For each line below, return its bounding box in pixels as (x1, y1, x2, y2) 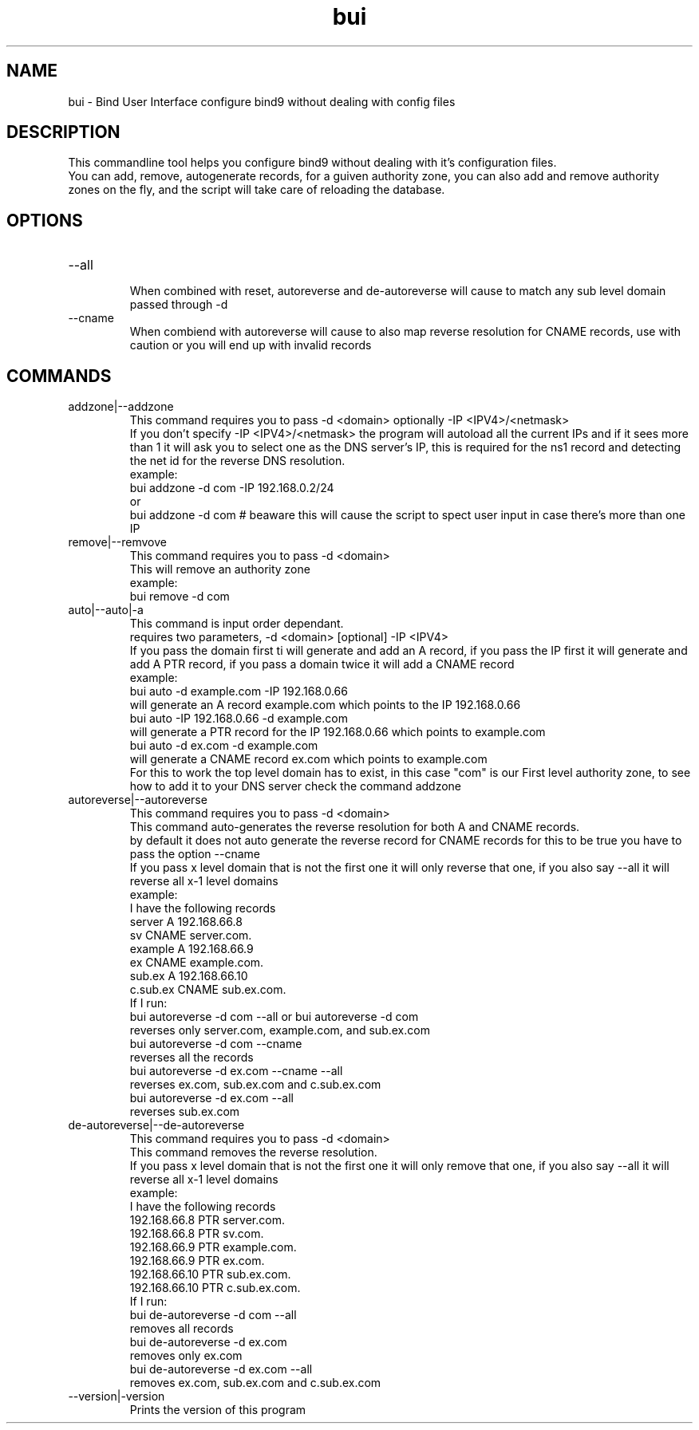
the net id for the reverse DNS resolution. (129, 454, 346, 468)
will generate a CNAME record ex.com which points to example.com (129, 752, 488, 766)
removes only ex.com (129, 1349, 243, 1363)
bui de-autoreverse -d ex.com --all (129, 1362, 313, 1377)
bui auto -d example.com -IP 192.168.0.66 (129, 684, 348, 699)
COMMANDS (6, 365, 112, 386)
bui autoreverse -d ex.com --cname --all (129, 1064, 343, 1078)
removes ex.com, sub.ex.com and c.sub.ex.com (129, 1376, 381, 1390)
